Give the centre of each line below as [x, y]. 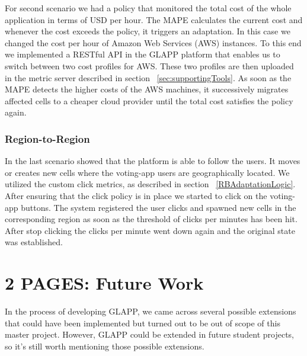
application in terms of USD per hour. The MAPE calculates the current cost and [154, 19]
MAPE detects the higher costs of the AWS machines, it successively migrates [147, 89]
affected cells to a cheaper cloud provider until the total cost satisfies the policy [149, 100]
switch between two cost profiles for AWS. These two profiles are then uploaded [149, 65]
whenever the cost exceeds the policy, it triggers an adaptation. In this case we [148, 31]
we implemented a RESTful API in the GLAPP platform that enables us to [143, 54]
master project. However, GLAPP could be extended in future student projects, [150, 334]
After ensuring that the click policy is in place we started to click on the [136, 195]
